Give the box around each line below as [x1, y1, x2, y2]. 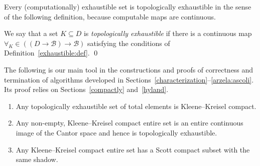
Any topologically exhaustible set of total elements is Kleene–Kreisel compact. [16, 100, 256, 111]
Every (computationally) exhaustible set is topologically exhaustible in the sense [4, 1, 251, 11]
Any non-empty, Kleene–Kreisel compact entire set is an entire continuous [16, 117, 243, 128]
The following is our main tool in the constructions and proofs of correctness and [4, 64, 253, 74]
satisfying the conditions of [87, 37, 170, 48]
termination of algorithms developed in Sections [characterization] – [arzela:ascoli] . [4, 74, 254, 84]
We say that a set [4, 28, 58, 38]
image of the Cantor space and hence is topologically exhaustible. [16, 127, 217, 137]
